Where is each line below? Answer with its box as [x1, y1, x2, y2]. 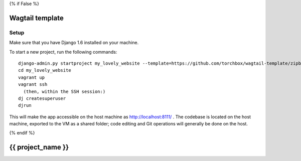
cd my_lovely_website [18, 68, 71, 73]
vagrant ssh [18, 82, 48, 87]
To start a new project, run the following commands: [9, 49, 117, 55]
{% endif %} [9, 130, 35, 136]
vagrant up [18, 74, 45, 80]
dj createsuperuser [18, 95, 66, 101]
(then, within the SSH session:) [23, 88, 106, 94]
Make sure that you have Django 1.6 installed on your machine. [9, 40, 139, 46]
